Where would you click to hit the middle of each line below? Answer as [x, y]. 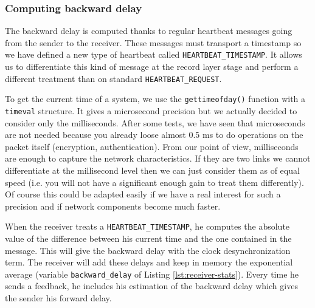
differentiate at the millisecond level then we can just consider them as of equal [152, 170]
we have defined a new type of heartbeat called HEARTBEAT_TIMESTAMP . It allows [154, 54]
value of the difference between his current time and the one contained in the [148, 238]
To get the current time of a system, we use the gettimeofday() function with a [155, 99]
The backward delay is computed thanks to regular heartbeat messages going [149, 31]
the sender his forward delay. [58, 298]
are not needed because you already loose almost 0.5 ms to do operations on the [154, 135]
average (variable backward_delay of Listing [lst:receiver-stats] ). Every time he [152, 274]
